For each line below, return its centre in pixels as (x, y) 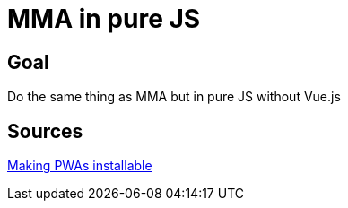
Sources (45, 131)
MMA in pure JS (104, 19)
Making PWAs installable (80, 166)
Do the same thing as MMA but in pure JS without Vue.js (174, 97)
